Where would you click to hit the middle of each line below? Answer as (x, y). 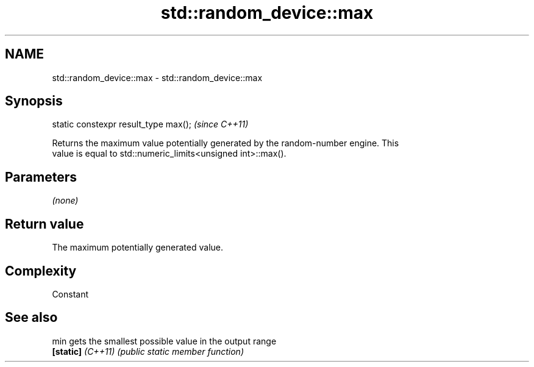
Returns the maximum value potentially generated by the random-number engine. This (226, 143)
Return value (44, 224)
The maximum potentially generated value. (137, 248)
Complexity (41, 271)
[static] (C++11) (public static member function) (148, 351)
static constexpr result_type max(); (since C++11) (150, 124)
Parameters (41, 177)
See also (31, 318)
